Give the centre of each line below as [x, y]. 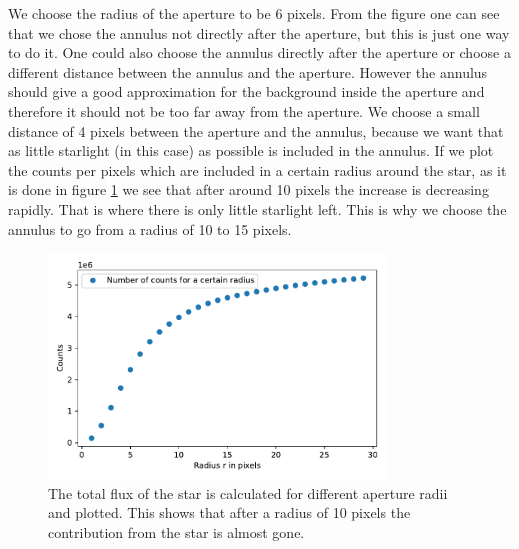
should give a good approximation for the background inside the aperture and [246, 91]
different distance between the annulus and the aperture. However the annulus [248, 71]
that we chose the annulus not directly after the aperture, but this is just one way [259, 32]
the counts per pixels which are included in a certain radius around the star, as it [257, 169]
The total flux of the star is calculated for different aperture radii [248, 492]
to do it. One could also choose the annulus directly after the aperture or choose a [259, 52]
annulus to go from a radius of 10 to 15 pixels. [150, 228]
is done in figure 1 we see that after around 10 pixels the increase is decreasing [248, 189]
